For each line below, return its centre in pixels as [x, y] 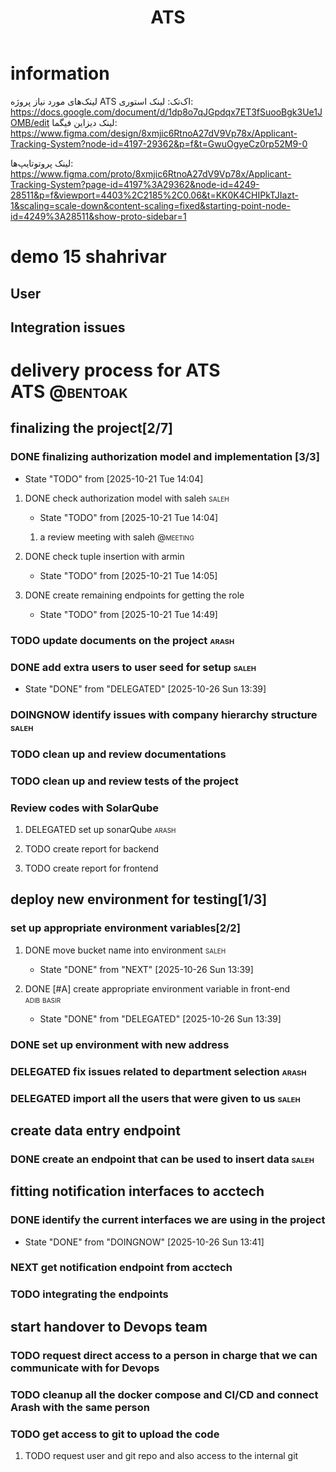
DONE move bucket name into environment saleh [125, 950]
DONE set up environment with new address [120, 1044]
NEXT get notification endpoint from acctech [121, 1268]
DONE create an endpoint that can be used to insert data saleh [162, 1159]
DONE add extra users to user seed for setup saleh [133, 667]
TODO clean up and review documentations [118, 754]
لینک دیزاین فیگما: [84, 122]
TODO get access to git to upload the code [115, 1434]
